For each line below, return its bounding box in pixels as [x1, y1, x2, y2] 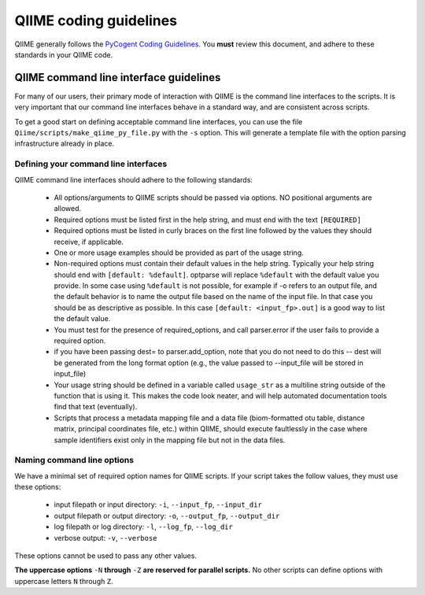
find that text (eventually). [54, 402, 138, 412]
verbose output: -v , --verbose [54, 533, 157, 542]
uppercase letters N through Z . [14, 576, 113, 586]
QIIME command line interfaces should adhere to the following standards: [14, 175, 253, 184]
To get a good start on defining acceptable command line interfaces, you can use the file [14, 116, 303, 126]
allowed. [54, 204, 82, 213]
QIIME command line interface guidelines [14, 71, 221, 84]
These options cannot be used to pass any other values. [14, 551, 197, 560]
